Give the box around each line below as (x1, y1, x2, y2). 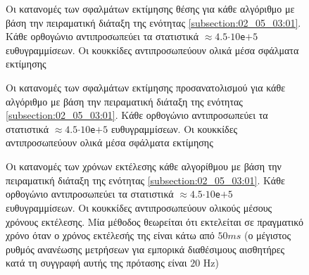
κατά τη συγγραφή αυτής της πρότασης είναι (6, 255, 187, 270)
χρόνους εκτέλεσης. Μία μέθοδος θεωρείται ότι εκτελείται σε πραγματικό (6, 214, 304, 229)
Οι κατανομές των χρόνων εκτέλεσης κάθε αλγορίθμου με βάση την (6, 159, 282, 174)
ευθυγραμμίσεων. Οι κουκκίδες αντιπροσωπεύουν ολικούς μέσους (6, 200, 272, 215)
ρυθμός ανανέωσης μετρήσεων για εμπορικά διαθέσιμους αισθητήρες (6, 241, 285, 256)
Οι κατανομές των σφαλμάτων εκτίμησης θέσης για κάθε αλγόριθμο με (6, 1, 295, 15)
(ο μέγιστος (244, 228, 291, 243)
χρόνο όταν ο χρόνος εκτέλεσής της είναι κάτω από (6, 228, 215, 243)
